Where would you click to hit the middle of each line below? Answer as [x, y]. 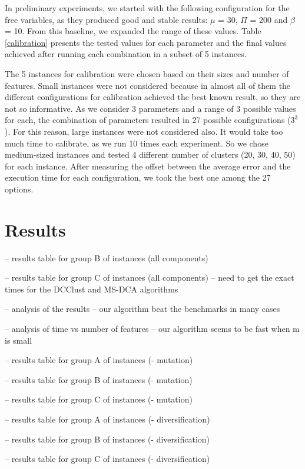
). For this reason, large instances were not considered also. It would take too [144, 131]
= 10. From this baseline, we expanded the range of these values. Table [133, 31]
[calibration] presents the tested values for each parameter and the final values [146, 42]
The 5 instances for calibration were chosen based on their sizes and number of [147, 73]
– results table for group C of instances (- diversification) [107, 459]
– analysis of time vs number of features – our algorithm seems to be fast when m [152, 328]
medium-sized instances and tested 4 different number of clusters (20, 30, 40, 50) [150, 154]
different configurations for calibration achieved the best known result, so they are [153, 97]
